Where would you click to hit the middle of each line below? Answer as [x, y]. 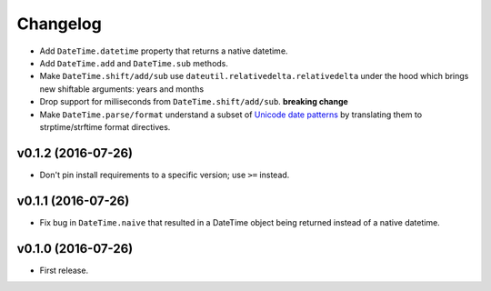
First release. [64, 270]
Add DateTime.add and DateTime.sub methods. [134, 63]
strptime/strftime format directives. [105, 126]
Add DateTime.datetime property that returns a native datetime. [164, 51]
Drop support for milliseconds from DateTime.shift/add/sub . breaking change [194, 102]
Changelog [59, 24]
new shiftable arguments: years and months [122, 89]
